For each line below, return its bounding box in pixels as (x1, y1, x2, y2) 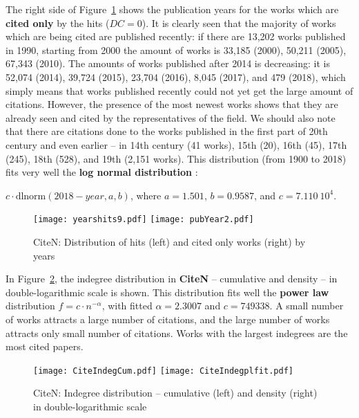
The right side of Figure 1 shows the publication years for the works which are (6, 2, 339, 16)
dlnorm (15, 191, 46, 201)
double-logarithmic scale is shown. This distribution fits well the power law (6, 284, 329, 299)
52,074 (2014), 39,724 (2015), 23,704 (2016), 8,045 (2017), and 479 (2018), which (6, 69, 346, 84)
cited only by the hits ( (6, 15, 110, 30)
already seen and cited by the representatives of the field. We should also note (6, 110, 336, 125)
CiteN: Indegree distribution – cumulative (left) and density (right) (33, 385, 318, 400)
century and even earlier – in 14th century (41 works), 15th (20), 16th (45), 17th (6, 137, 347, 152)
